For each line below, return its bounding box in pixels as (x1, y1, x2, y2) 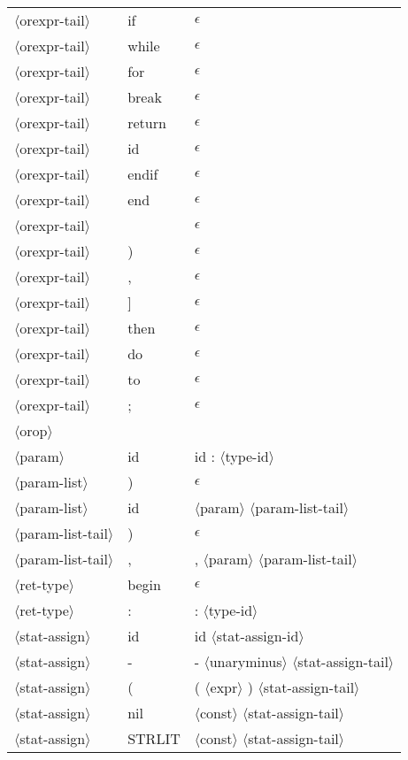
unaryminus (209, 651, 282, 672)
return (127, 112, 166, 133)
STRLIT (127, 728, 181, 748)
